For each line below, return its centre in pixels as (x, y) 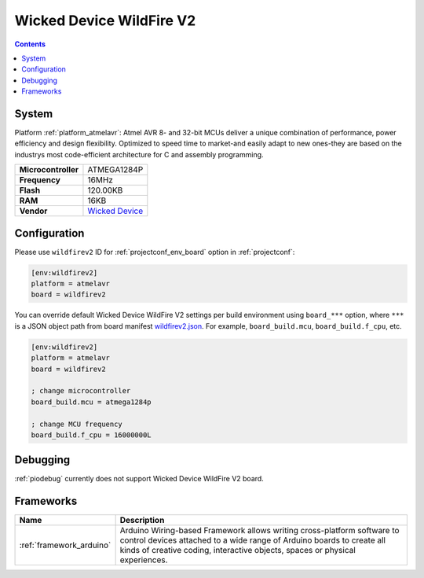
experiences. (144, 560)
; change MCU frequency (77, 424)
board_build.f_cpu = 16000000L (91, 435)
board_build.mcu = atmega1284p (91, 402)
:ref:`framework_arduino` (65, 545)
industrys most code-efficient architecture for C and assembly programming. (139, 154)
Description (142, 521)
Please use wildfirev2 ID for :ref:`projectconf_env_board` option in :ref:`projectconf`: (155, 252)
